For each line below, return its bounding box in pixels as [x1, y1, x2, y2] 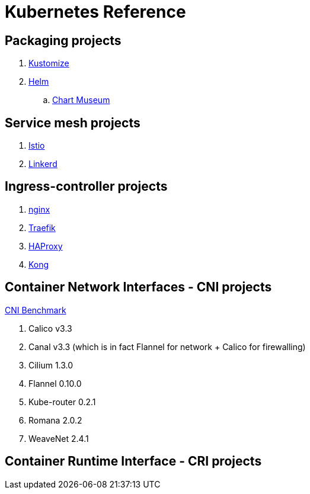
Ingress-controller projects [5, 179, 168, 194]
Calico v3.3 [28, 323, 72, 333]
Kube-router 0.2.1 [28, 396, 96, 407]
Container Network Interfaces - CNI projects [5, 280, 272, 295]
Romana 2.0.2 [28, 415, 82, 425]
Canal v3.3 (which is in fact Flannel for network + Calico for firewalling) [28, 341, 306, 352]
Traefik [28, 222, 56, 233]
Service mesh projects [5, 115, 140, 130]
